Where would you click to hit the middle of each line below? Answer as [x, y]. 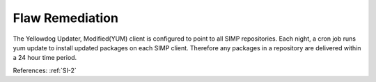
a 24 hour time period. [45, 58]
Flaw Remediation [65, 18]
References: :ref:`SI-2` [45, 70]
